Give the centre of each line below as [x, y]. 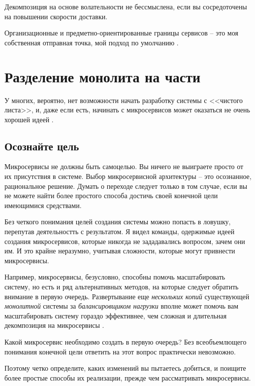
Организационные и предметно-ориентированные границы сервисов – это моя [121, 33]
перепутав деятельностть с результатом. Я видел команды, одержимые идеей [120, 231]
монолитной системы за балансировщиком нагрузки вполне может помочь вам [122, 306]
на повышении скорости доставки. [56, 16]
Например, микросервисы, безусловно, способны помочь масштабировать [115, 277]
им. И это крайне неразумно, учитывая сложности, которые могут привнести [120, 251]
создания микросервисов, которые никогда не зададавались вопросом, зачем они [125, 241]
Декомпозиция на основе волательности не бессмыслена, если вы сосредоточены [126, 6]
